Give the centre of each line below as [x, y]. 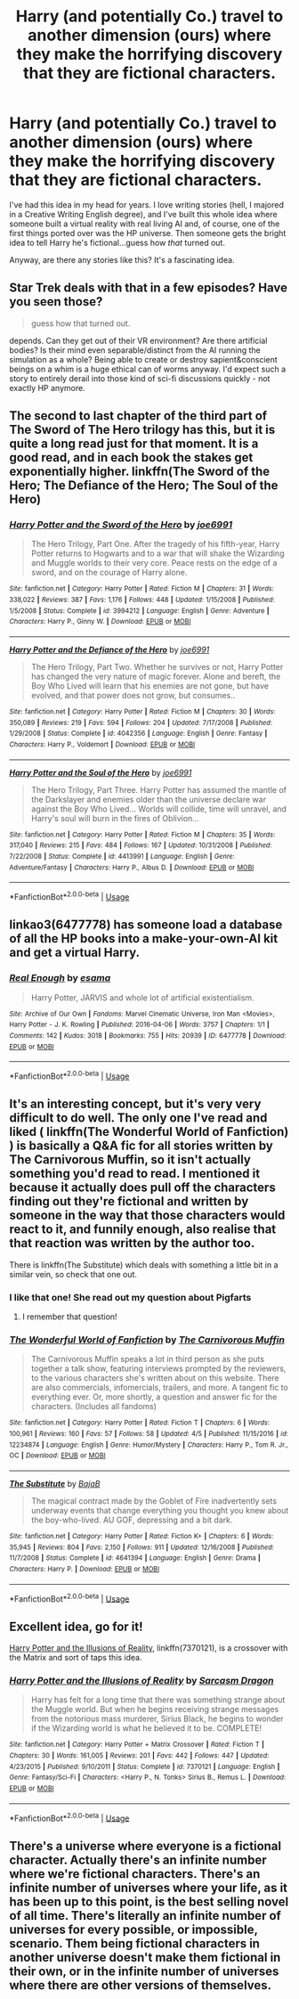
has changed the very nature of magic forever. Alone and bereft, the [156, 677]
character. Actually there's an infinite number [138, 1860]
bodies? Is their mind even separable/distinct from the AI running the [135, 350]
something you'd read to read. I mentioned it [135, 1174]
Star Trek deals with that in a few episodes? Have [148, 288]
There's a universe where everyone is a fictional [145, 1846]
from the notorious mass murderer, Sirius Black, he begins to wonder [157, 1719]
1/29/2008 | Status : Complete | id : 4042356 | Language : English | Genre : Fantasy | [138, 734]
